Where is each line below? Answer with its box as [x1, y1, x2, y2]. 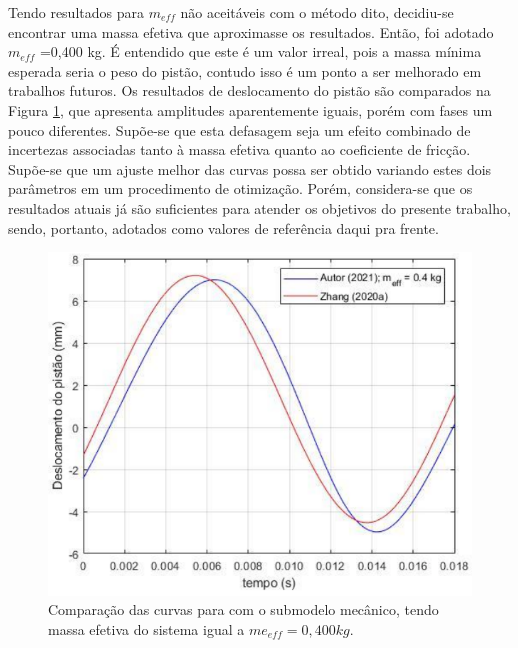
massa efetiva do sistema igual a [48, 618, 245, 639]
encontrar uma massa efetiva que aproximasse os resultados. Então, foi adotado [8, 21, 494, 42]
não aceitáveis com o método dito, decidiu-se [180, 2, 454, 22]
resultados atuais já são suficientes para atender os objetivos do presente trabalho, [8, 197, 511, 218]
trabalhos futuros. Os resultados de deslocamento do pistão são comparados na [8, 80, 491, 101]
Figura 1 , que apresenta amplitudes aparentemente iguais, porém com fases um [8, 99, 493, 120]
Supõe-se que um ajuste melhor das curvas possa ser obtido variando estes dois [8, 158, 492, 179]
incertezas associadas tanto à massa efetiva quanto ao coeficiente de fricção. [8, 139, 471, 160]
